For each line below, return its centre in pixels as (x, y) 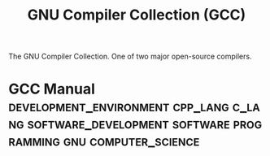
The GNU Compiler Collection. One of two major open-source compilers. (130, 56)
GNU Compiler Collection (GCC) (137, 15)
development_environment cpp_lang (119, 106)
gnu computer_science (131, 141)
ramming (35, 141)
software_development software (128, 124)
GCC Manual (52, 89)
